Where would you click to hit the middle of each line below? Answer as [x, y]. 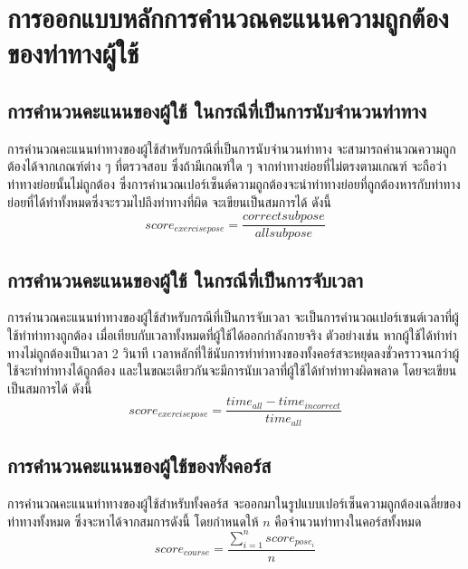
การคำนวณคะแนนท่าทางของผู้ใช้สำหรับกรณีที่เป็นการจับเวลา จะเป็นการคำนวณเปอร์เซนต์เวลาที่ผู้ [233, 317]
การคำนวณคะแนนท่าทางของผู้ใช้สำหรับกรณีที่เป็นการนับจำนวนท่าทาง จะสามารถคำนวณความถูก [232, 148]
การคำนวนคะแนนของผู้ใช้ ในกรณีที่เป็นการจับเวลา [185, 279]
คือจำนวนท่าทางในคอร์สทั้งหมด [348, 521]
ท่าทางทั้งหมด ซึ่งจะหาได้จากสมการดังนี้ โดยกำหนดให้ [133, 521]
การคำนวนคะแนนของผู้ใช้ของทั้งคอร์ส [139, 465]
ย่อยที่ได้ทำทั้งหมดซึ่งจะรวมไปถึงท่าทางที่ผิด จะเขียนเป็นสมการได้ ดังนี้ [169, 201]
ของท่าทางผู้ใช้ [73, 53]
